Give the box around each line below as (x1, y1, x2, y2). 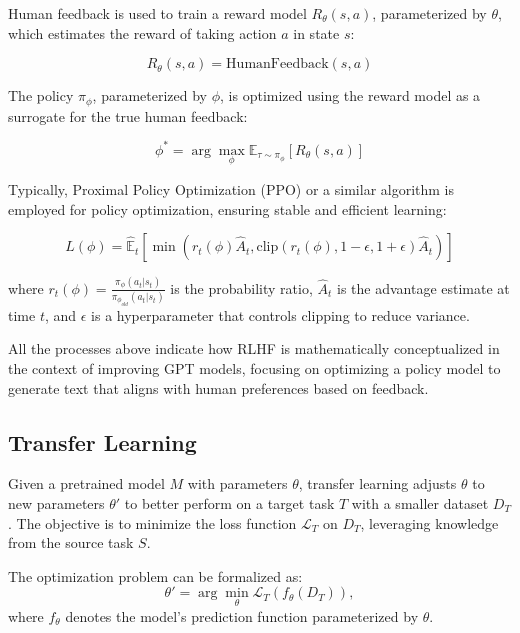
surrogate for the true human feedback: (8, 105, 248, 126)
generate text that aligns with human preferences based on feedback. (8, 377, 429, 398)
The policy (8, 85, 74, 106)
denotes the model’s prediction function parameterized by (65, 605, 419, 626)
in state (293, 22, 340, 43)
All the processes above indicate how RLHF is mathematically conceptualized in (8, 338, 500, 359)
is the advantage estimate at (336, 277, 510, 298)
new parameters (8, 493, 105, 514)
